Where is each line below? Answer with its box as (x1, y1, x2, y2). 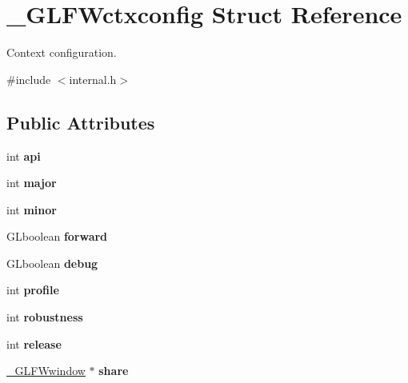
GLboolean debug (6, 254, 98, 271)
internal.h (69, 70, 117, 87)
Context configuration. (6, 44, 117, 61)
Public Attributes (6, 110, 155, 134)
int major (6, 174, 57, 191)
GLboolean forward (6, 228, 108, 245)
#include (6, 70, 51, 87)
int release (6, 335, 62, 352)
